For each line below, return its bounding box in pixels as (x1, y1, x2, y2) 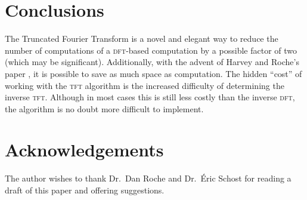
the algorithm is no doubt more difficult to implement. (5, 102, 204, 115)
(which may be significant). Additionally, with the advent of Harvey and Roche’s (5, 56, 299, 68)
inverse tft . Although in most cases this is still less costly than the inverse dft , (5, 91, 295, 103)
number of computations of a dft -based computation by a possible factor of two (5, 44, 297, 56)
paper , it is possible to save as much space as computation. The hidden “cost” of (5, 67, 302, 79)
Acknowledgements (5, 137, 164, 162)
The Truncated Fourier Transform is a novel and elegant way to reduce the (5, 32, 278, 45)
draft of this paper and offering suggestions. (5, 184, 165, 196)
